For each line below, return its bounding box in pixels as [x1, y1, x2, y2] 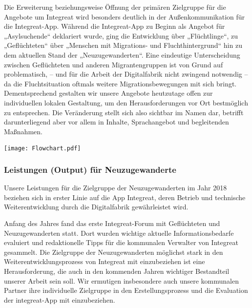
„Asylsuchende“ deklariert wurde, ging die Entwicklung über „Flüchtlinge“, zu [4, 30, 238, 41]
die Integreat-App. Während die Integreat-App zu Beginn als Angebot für [4, 21, 225, 31]
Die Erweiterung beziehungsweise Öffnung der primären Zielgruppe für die [4, 2, 226, 12]
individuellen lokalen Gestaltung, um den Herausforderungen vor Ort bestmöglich [4, 97, 248, 107]
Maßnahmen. [4, 126, 42, 136]
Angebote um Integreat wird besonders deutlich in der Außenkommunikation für [4, 11, 245, 21]
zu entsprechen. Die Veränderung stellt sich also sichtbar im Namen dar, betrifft [4, 107, 244, 117]
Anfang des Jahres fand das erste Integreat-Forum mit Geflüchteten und [4, 218, 220, 228]
